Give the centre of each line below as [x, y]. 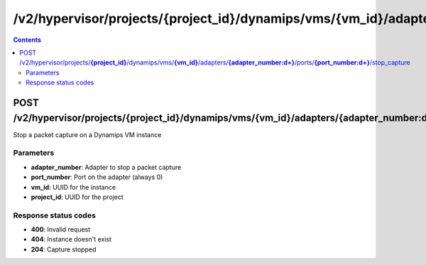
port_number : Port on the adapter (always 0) [97, 177]
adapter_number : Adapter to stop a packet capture [106, 167]
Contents [27, 40]
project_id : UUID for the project [77, 197]
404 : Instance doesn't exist [71, 239]
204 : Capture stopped [64, 249]
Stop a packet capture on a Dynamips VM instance [87, 134]
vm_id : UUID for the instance [73, 187]
